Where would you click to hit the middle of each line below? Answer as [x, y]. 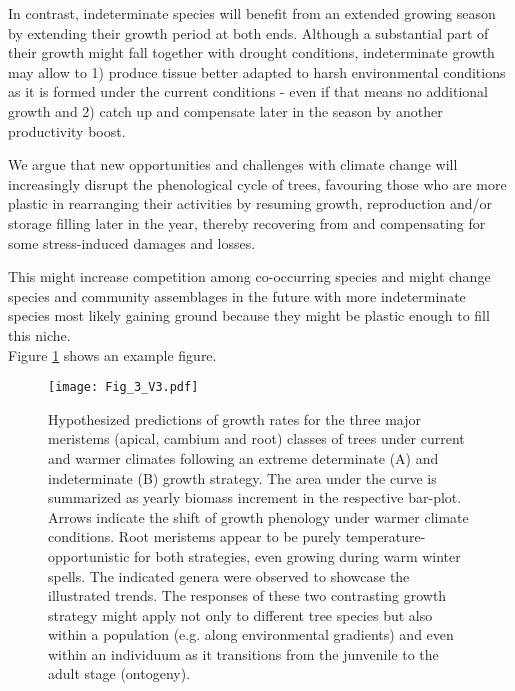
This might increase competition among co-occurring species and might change [249, 276]
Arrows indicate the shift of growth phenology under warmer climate [258, 516]
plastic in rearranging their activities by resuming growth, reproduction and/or [250, 203]
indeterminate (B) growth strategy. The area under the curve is [242, 477]
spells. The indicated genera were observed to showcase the [229, 575]
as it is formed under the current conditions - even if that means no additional [248, 91]
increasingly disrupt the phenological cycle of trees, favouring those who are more [257, 183]
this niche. [39, 334]
